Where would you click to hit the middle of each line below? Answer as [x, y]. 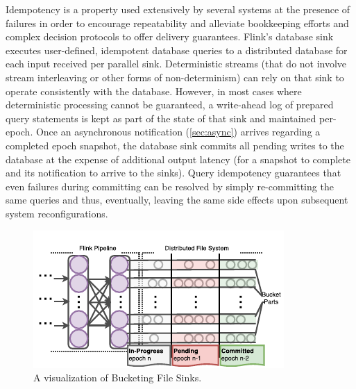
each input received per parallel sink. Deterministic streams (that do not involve [176, 64]
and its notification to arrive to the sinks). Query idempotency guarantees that [173, 173]
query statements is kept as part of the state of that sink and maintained [161, 118]
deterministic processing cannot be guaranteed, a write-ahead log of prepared [170, 105]
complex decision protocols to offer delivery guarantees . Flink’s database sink [170, 36]
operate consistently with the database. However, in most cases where [154, 91]
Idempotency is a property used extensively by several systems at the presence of [178, 9]
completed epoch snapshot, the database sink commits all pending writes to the [175, 145]
